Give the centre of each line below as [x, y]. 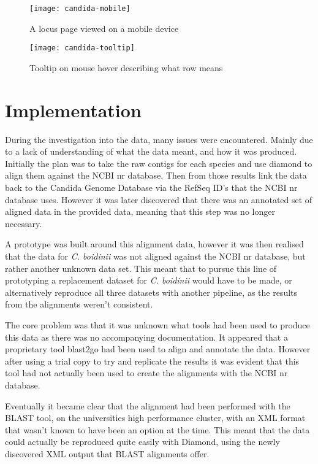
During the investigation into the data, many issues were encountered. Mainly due [159, 139]
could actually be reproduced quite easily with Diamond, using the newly [142, 442]
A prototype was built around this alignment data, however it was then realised [154, 244]
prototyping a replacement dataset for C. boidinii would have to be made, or [149, 280]
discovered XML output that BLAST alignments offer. [107, 453]
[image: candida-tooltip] [82, 48]
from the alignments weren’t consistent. [79, 304]
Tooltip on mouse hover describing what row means [126, 67]
